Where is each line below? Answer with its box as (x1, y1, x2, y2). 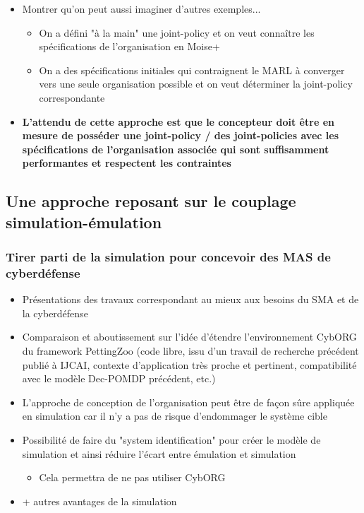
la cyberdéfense (22, 305, 88, 320)
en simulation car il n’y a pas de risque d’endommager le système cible (22, 408, 327, 423)
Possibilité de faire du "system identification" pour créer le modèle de (22, 432, 321, 447)
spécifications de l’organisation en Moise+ (39, 39, 220, 54)
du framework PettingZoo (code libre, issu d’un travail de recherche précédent (22, 343, 359, 358)
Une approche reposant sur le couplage (6, 190, 296, 212)
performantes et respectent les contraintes (22, 155, 231, 170)
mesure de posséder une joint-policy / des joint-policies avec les (22, 128, 339, 143)
